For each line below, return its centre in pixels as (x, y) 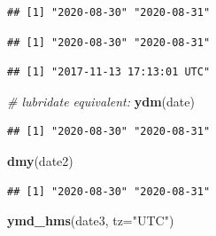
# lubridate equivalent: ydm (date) (101, 101)
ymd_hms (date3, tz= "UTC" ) (91, 220)
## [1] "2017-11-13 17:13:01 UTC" (109, 72)
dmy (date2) (40, 160)
